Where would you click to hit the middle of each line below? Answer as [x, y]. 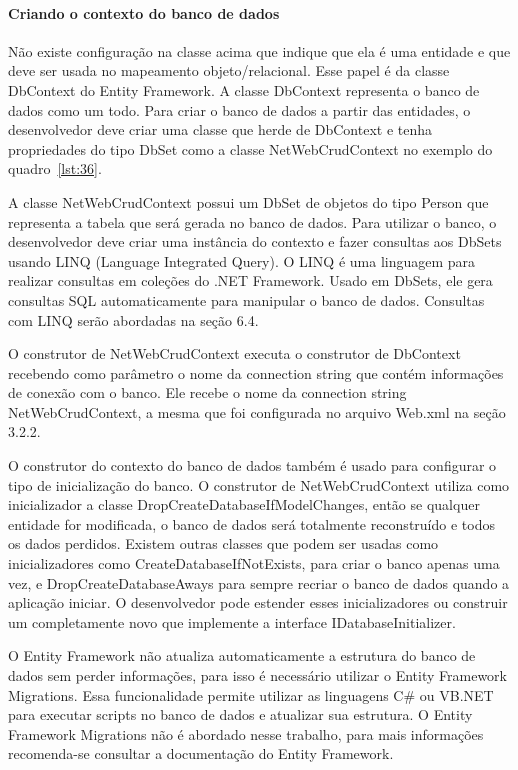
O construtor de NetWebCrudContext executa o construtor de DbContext [234, 353]
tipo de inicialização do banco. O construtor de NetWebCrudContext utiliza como [259, 484]
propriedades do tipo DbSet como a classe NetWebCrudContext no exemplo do [250, 148]
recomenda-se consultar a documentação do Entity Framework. [201, 753]
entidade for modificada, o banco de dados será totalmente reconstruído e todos [251, 523]
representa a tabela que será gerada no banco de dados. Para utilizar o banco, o [252, 221]
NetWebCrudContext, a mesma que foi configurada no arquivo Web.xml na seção [257, 411]
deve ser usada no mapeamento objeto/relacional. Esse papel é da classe [229, 70]
